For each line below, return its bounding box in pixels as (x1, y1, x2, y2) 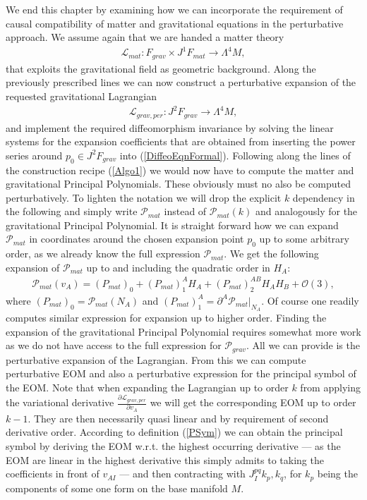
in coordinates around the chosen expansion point (29, 231, 244, 246)
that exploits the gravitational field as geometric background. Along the (6, 61, 316, 75)
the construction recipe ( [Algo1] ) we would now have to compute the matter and (6, 162, 354, 177)
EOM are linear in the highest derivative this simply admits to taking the (6, 452, 324, 467)
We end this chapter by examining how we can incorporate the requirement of (6, 2, 343, 16)
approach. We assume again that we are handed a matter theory (6, 30, 284, 44)
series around (6, 147, 63, 162)
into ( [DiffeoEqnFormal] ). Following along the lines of (119, 147, 351, 162)
